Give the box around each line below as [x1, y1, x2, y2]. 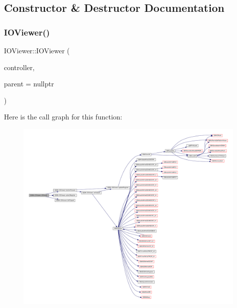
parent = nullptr [4, 78, 54, 89]
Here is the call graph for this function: [4, 112, 122, 122]
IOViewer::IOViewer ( [4, 45, 70, 55]
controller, [4, 62, 35, 72]
